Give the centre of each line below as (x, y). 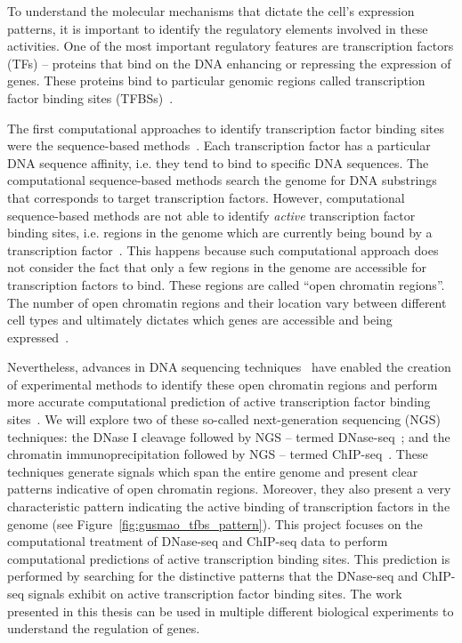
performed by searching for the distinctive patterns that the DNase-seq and (213, 576)
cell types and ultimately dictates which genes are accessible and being (200, 320)
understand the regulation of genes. (104, 628)
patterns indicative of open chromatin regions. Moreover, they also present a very (229, 489)
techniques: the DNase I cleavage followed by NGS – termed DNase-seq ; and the (229, 436)
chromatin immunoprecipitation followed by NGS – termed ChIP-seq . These (218, 454)
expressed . (38, 337)
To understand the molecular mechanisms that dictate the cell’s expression (211, 11)
